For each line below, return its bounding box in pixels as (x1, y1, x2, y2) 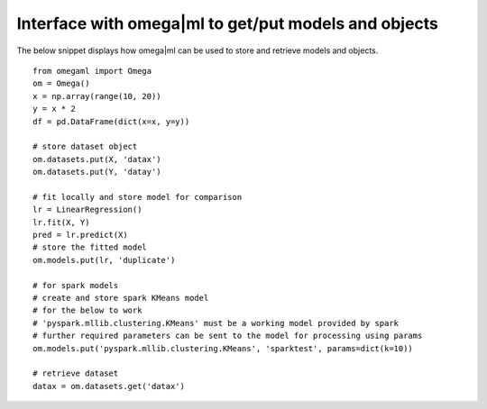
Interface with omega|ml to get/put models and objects (16, 14, 439, 33)
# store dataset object (32, 141, 138, 152)
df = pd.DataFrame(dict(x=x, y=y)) (32, 116, 190, 126)
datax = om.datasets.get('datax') (32, 381, 185, 391)
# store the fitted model (32, 242, 148, 252)
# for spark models (32, 280, 119, 290)
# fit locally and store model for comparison (32, 192, 243, 202)
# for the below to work (32, 305, 142, 315)
